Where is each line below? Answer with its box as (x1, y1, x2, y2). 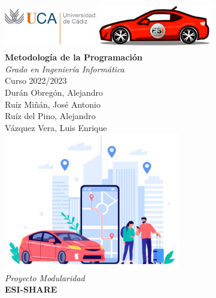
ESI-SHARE (5, 283, 57, 296)
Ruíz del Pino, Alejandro (5, 110, 96, 122)
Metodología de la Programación (5, 51, 143, 63)
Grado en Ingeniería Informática (5, 62, 125, 75)
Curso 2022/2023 (5, 74, 67, 87)
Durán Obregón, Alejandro (5, 86, 104, 98)
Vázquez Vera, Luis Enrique (5, 121, 107, 133)
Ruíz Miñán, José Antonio (5, 98, 101, 110)
